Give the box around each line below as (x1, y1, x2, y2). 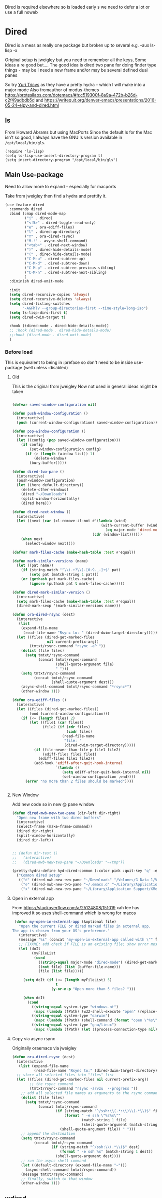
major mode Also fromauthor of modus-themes (5, 87, 99, 93)
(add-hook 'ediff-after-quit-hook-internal (33, 761, 123, 766)
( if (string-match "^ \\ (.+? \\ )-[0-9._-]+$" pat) (21, 568, 121, 573)
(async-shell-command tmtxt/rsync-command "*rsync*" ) (21, 684, 132, 689)
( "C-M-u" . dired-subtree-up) (24, 257, 86, 262)
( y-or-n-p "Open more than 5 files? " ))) (51, 987, 136, 992)
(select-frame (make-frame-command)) (16, 824, 93, 829)
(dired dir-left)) (16, 837, 54, 842)
